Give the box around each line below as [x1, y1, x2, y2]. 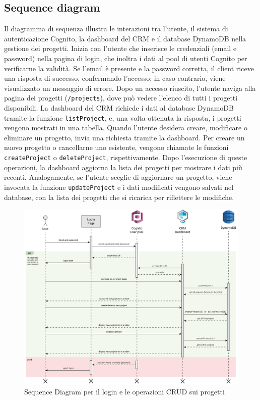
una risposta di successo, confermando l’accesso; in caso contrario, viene [4, 73, 226, 83]
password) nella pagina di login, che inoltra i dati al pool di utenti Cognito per [4, 53, 247, 63]
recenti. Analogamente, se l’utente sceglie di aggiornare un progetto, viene [4, 172, 232, 182]
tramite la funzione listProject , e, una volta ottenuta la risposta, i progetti [4, 112, 241, 123]
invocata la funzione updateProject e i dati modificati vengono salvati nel [4, 181, 234, 192]
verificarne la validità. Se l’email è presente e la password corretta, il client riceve [4, 63, 254, 73]
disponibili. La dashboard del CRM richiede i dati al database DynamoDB [4, 103, 234, 113]
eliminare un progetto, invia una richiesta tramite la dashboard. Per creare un [4, 132, 245, 142]
